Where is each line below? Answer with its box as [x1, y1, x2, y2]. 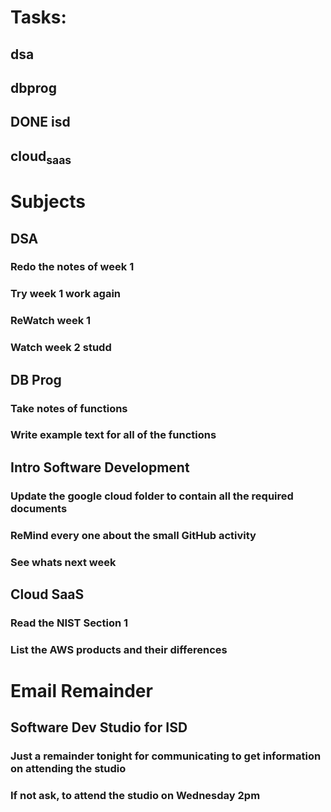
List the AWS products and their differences [10, 642, 228, 656]
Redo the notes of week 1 [10, 260, 135, 274]
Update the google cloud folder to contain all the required [10, 489, 294, 503]
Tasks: [10, 6, 67, 29]
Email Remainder [10, 680, 153, 703]
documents [10, 501, 68, 515]
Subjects [10, 191, 86, 213]
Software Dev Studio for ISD [10, 719, 188, 736]
